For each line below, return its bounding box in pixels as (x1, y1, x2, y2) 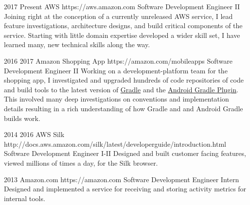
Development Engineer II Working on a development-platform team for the (4, 65, 228, 75)
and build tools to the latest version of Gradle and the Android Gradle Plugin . (4, 84, 238, 94)
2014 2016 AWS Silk (4, 129, 65, 139)
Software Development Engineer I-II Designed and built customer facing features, (4, 148, 246, 158)
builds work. (4, 113, 40, 123)
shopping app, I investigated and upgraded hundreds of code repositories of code (4, 75, 244, 85)
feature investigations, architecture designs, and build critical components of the (4, 20, 243, 31)
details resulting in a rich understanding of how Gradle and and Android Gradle (4, 103, 243, 113)
